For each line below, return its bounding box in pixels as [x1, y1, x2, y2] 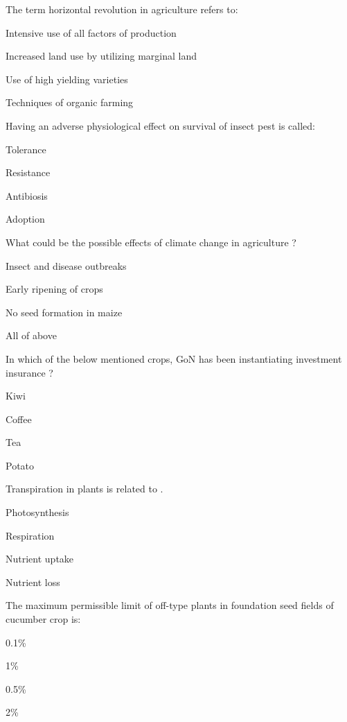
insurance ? [6, 365, 53, 379]
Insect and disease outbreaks [6, 258, 127, 273]
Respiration [6, 528, 55, 542]
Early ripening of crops [6, 282, 103, 296]
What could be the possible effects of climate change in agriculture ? [6, 234, 296, 249]
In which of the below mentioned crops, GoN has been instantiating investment [6, 351, 342, 366]
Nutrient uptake [6, 551, 74, 566]
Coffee [6, 411, 32, 426]
